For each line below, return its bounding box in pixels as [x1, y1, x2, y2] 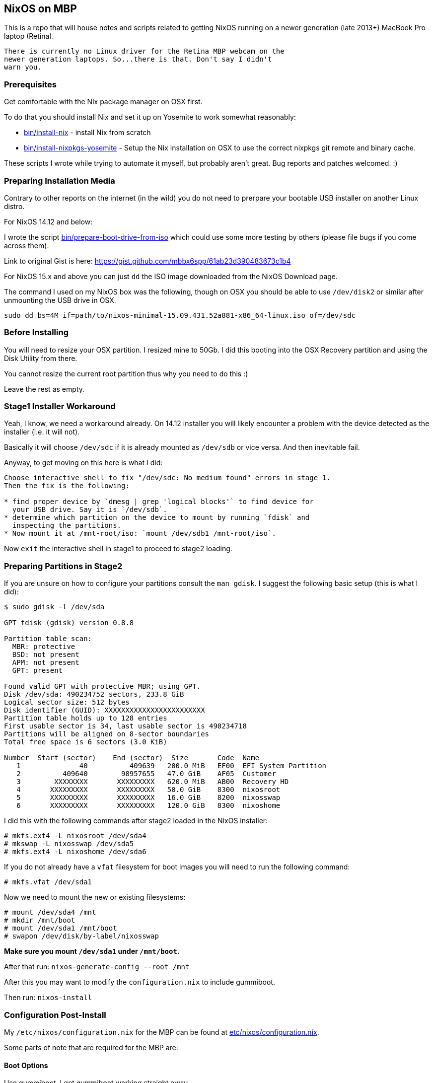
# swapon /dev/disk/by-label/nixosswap [4, 932, 159, 940]
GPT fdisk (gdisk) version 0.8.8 [4, 619, 134, 627]
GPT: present [12, 666, 63, 675]
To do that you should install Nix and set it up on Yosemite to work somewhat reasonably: [4, 113, 296, 122]
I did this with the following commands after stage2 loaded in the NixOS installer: [4, 816, 268, 825]
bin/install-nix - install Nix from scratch [24, 128, 151, 137]
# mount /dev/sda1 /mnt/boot [4, 924, 117, 933]
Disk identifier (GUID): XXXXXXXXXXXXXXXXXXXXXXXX [4, 706, 205, 715]
